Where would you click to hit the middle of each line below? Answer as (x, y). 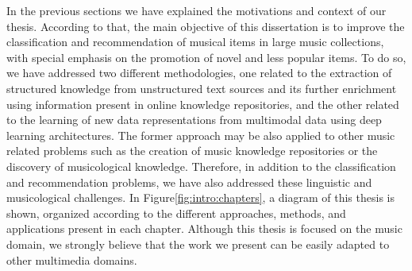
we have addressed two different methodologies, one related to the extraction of (199, 73)
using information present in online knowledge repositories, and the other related (203, 104)
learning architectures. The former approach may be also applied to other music (201, 135)
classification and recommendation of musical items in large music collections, (195, 42)
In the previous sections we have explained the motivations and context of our (196, 10)
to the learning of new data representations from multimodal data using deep (194, 120)
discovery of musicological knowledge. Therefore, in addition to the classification (201, 166)
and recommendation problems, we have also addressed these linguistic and (189, 182)
